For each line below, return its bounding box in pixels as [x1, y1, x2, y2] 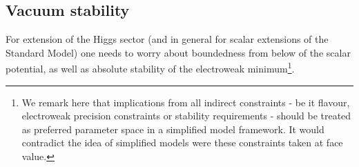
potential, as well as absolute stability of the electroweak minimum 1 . [6, 59, 295, 76]
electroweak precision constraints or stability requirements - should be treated [21, 108, 351, 123]
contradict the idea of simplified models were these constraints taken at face [21, 135, 343, 150]
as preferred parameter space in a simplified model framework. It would [21, 121, 324, 136]
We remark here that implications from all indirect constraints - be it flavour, [21, 95, 350, 109]
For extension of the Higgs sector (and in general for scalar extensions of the [6, 32, 329, 46]
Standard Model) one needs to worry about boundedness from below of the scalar [6, 45, 351, 59]
